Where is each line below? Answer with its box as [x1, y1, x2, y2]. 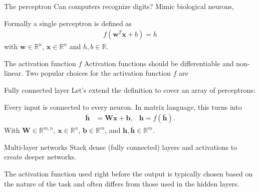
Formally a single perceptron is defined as [4, 18, 132, 28]
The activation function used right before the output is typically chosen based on [4, 168, 253, 178]
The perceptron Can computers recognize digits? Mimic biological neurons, [4, 1, 234, 11]
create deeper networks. [4, 151, 77, 162]
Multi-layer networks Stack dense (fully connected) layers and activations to [4, 141, 237, 152]
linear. [4, 68, 24, 78]
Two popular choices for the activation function [25, 68, 171, 78]
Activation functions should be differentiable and [84, 58, 234, 68]
